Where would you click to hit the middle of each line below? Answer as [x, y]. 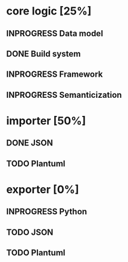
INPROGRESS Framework [55, 75]
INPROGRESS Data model [55, 34]
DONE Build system [43, 53]
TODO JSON [30, 232]
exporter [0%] [43, 189]
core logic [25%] [49, 11]
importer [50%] [46, 120]
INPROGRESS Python [47, 212]
